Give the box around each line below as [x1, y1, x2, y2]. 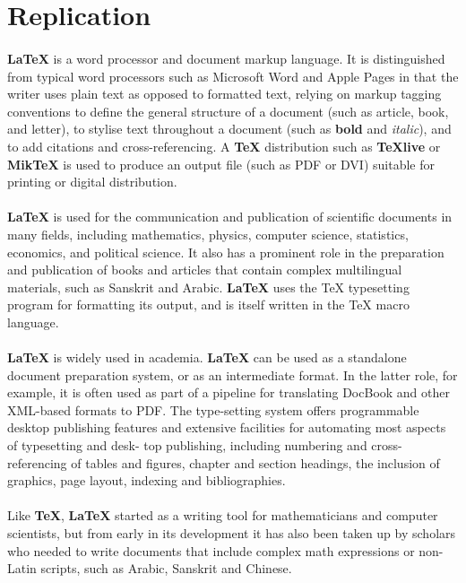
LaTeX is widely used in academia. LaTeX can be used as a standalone [7, 348, 407, 367]
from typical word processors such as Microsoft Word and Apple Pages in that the [7, 66, 459, 85]
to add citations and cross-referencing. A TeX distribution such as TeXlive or [7, 136, 441, 155]
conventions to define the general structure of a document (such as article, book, [7, 101, 449, 120]
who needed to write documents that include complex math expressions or [7, 541, 415, 560]
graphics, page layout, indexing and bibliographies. [7, 471, 286, 490]
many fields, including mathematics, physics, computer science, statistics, [7, 224, 409, 243]
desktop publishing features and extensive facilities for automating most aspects [7, 418, 446, 437]
